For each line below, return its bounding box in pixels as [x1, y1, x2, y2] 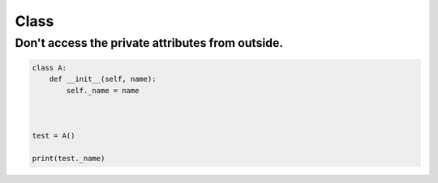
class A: [32, 63, 67, 72]
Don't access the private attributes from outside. [15, 36, 284, 50]
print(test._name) [32, 154, 105, 163]
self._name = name [66, 86, 140, 95]
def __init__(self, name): [49, 74, 157, 84]
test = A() [32, 131, 75, 141]
